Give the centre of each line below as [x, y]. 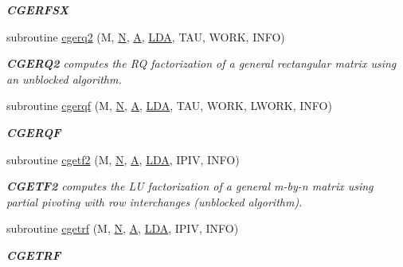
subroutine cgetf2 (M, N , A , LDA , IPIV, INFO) [123, 159]
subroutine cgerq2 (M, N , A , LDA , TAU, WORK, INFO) [146, 36]
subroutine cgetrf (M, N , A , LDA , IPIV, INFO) [123, 228]
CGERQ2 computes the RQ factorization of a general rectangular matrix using [201, 63]
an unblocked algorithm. [64, 79]
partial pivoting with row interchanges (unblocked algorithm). [155, 201]
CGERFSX [38, 10]
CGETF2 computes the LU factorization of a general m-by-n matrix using [190, 186]
